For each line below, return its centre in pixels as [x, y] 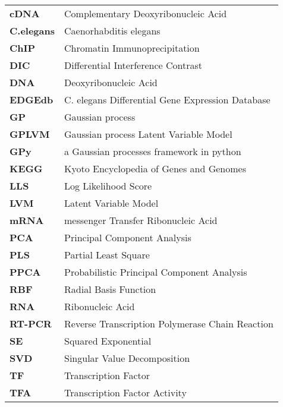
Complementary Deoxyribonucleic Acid [146, 13]
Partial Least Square [107, 255]
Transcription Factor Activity [125, 392]
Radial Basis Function [110, 289]
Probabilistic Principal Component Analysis [156, 272]
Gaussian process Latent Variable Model [148, 134]
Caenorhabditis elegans [112, 31]
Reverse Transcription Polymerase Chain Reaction [169, 324]
